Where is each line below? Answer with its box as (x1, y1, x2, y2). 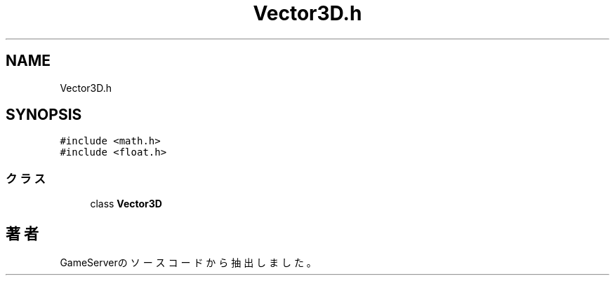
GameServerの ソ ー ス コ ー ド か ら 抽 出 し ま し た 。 (60, 256, 317, 269)
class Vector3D (90, 198, 162, 210)
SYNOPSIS (6, 106, 82, 124)
